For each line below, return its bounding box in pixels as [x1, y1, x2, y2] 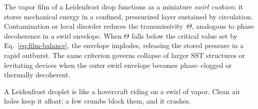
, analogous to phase [192, 21, 254, 31]
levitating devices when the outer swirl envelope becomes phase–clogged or [4, 59, 232, 70]
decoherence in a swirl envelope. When [4, 30, 122, 41]
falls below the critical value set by [131, 30, 238, 41]
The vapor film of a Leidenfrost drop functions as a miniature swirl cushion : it [4, 1, 243, 11]
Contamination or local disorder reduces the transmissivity [4, 21, 183, 31]
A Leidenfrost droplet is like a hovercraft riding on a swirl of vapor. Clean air [4, 86, 241, 96]
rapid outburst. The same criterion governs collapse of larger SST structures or [4, 50, 245, 60]
